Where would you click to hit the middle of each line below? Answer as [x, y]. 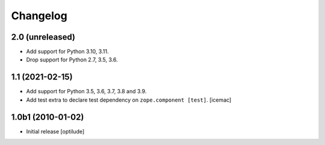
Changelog [39, 16]
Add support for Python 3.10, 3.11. [67, 52]
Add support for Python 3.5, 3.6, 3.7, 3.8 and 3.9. [86, 91]
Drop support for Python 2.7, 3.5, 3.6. [72, 60]
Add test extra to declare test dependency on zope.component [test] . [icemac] [129, 100]
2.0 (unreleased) [43, 37]
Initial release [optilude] [55, 131]
